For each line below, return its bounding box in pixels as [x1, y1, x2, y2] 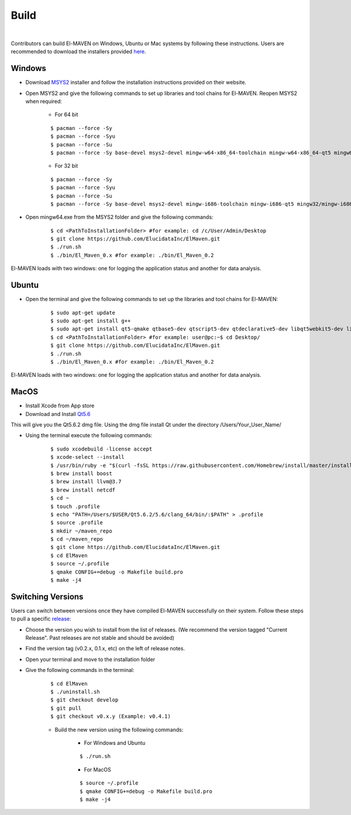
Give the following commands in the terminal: [25, 667, 135, 674]
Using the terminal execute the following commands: [25, 432, 153, 439]
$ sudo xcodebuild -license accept [50, 445, 153, 452]
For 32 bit [54, 162, 78, 169]
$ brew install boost [50, 470, 112, 477]
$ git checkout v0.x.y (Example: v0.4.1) [50, 713, 171, 720]
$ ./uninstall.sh [50, 688, 100, 695]
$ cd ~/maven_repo [50, 536, 104, 543]
